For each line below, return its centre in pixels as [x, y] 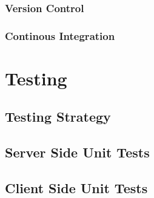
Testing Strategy [58, 117]
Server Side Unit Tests [77, 152]
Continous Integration [60, 35]
